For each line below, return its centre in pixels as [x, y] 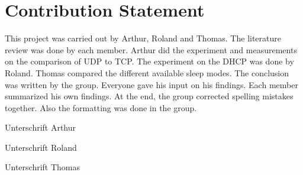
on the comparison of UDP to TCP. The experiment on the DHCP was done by [149, 61]
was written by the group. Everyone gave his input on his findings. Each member [151, 84]
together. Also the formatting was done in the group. [101, 107]
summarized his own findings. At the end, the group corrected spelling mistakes [149, 96]
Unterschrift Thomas [43, 167]
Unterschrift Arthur [41, 127]
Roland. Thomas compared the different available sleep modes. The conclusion [147, 72]
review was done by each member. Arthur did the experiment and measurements [151, 49]
